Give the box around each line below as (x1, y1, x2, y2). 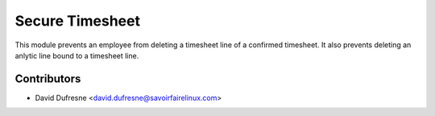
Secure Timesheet (14, 12, 141, 30)
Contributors (14, 72, 81, 86)
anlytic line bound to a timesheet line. (14, 50, 139, 60)
